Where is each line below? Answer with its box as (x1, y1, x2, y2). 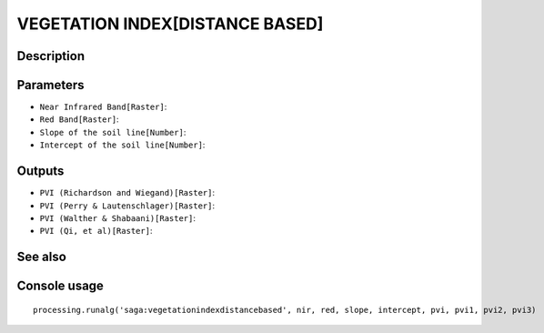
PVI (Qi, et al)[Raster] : (39, 226, 153, 237)
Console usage (16, 278, 105, 294)
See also (16, 249, 67, 265)
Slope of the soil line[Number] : (39, 126, 186, 137)
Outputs (16, 164, 65, 179)
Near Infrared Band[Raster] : (39, 101, 167, 113)
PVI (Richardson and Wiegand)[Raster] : (39, 187, 216, 198)
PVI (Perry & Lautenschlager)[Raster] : (39, 200, 216, 211)
